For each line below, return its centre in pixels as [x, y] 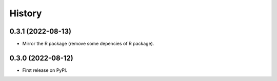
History [26, 13]
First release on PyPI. [45, 70]
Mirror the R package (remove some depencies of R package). [88, 44]
